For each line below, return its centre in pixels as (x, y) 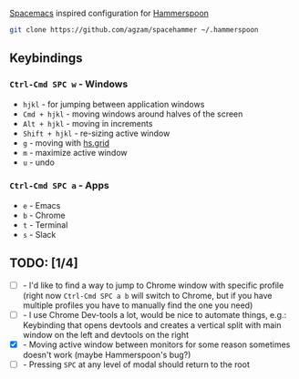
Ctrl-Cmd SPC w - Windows (69, 84)
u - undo (38, 162)
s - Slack (39, 234)
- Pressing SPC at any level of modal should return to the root (136, 364)
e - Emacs (41, 205)
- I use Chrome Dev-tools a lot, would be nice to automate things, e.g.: (155, 314)
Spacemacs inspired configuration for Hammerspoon (109, 13)
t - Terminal (45, 225)
